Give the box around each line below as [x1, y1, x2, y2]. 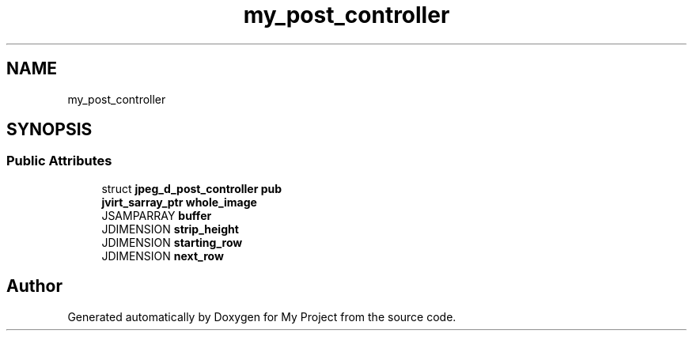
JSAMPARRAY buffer [101, 208, 212, 222]
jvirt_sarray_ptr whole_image [101, 195, 257, 209]
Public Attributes [6, 153, 112, 169]
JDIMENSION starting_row [101, 235, 243, 249]
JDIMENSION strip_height [101, 222, 239, 236]
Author [6, 276, 62, 297]
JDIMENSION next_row [101, 248, 224, 263]
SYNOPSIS [6, 119, 93, 140]
